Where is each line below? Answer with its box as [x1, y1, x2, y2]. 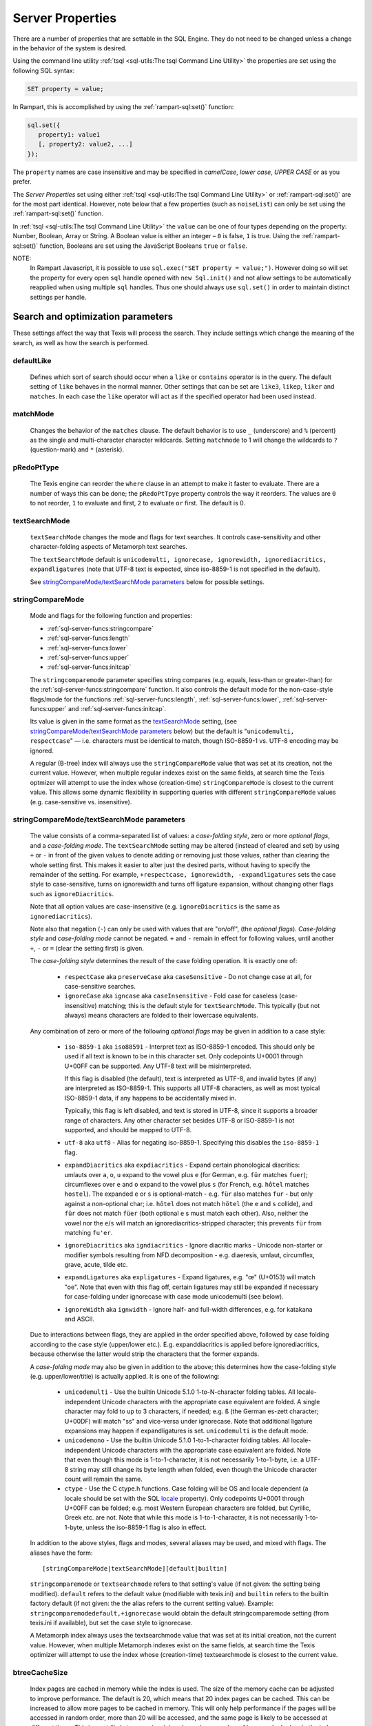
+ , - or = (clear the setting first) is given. [30, 944, 144, 952]
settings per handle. [30, 293, 87, 301]
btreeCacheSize [12, 1667, 68, 1677]
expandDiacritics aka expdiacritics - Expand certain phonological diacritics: [64, 1161, 300, 1170]
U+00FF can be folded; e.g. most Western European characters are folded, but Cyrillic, [64, 1504, 311, 1512]
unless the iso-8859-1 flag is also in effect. [85, 1523, 207, 1531]
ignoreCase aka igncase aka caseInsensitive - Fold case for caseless [64, 991, 278, 1000]
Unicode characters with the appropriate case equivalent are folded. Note [101, 1446, 311, 1454]
